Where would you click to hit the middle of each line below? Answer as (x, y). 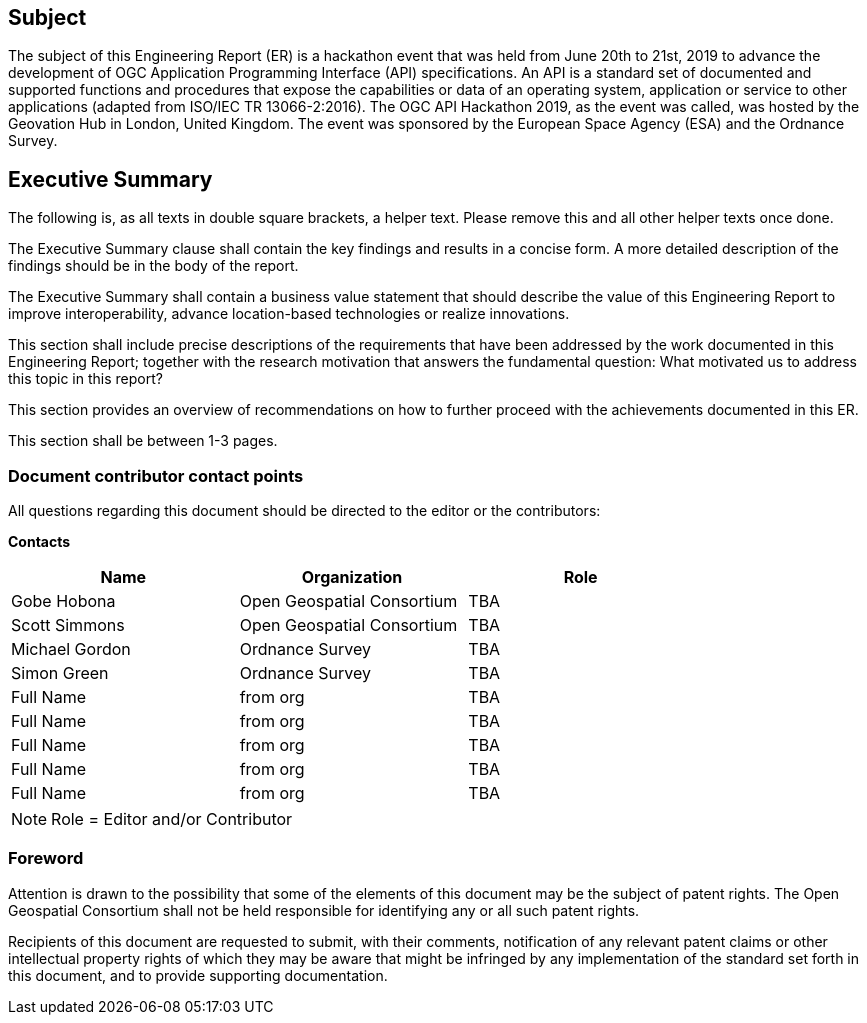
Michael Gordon (71, 649)
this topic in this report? (85, 379)
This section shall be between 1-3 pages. (143, 441)
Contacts (39, 542)
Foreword (46, 858)
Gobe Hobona (63, 601)
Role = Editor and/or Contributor (172, 819)
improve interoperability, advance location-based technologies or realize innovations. (289, 314)
